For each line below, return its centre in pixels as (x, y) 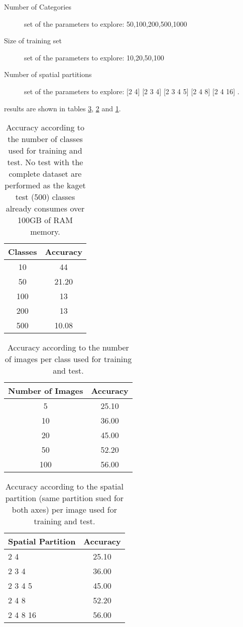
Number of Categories (38, 7)
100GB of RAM (45, 220)
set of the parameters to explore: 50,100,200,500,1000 (106, 23)
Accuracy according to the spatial (65, 486)
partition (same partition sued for (65, 498)
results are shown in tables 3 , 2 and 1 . (63, 108)
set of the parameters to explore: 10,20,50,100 (94, 57)
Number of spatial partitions (48, 74)
